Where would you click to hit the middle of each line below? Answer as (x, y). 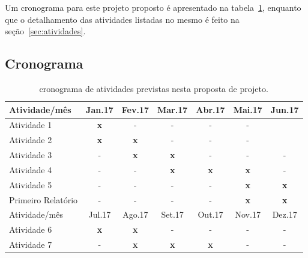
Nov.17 (248, 214)
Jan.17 (100, 109)
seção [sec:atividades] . (45, 31)
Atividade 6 (31, 229)
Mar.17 (172, 109)
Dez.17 (285, 214)
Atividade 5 (31, 184)
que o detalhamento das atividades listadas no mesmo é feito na (122, 19)
